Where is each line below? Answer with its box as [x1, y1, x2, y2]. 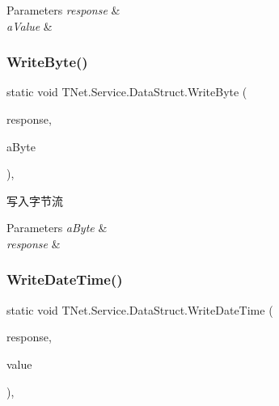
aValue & [6, 17, 53, 34]
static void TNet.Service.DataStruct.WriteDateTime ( [6, 301, 273, 318]
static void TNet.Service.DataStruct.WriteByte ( [6, 83, 247, 100]
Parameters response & [6, 2, 120, 18]
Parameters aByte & [6, 219, 108, 236]
